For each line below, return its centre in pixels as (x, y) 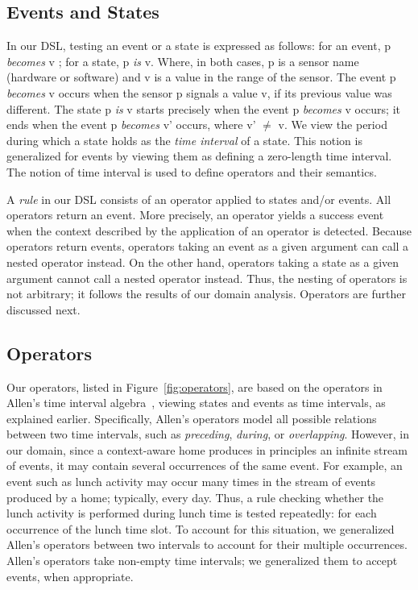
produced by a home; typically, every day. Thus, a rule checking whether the (195, 497)
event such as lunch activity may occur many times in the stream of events (191, 482)
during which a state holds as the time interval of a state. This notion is (184, 140)
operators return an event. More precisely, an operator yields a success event (195, 215)
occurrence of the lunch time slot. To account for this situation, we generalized (201, 528)
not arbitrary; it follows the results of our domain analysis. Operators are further (206, 294)
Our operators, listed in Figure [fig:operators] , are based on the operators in (195, 386)
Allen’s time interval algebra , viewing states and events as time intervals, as (196, 403)
